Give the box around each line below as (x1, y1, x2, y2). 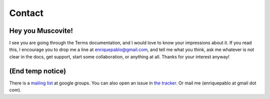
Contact (9, 7, 43, 18)
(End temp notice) (9, 66, 66, 75)
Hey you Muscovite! (9, 26, 73, 35)
